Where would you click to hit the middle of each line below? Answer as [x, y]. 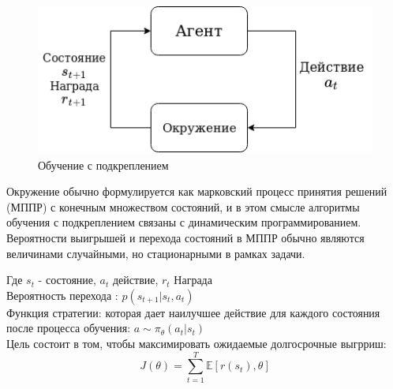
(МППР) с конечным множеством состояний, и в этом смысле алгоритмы [183, 206]
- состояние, [67, 280]
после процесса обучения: [69, 328]
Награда [193, 280]
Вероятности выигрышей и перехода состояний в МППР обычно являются [185, 237]
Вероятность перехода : [62, 295]
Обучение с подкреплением [103, 165]
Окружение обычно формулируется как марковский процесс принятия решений [197, 191]
